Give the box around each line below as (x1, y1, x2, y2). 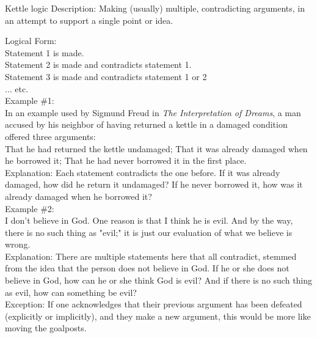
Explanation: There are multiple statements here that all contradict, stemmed (5, 249, 297, 262)
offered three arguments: (5, 130, 96, 142)
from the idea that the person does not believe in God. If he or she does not (5, 262, 290, 274)
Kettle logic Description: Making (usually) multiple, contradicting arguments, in (5, 2, 305, 14)
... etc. (5, 82, 29, 95)
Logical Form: (5, 34, 57, 47)
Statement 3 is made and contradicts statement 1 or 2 (5, 70, 207, 83)
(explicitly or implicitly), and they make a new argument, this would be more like (5, 309, 311, 322)
